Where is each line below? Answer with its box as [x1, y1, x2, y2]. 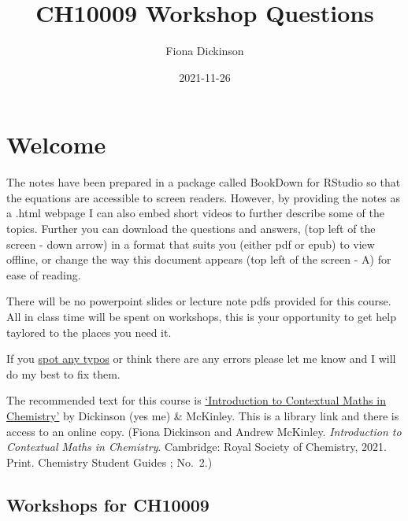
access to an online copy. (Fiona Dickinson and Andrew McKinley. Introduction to [6, 423, 402, 439]
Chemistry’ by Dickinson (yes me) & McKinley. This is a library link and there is [6, 407, 399, 423]
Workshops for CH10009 [6, 492, 210, 516]
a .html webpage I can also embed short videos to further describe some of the [6, 205, 384, 221]
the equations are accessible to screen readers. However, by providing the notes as [6, 189, 401, 205]
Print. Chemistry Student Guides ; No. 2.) [6, 453, 213, 470]
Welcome [6, 128, 106, 161]
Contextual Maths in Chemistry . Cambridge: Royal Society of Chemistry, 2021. [6, 438, 387, 455]
